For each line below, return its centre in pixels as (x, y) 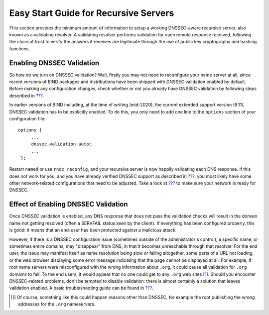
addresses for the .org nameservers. (57, 304)
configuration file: (27, 118)
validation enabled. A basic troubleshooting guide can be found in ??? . (81, 288)
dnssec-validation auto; (62, 144)
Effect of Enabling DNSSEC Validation (68, 204)
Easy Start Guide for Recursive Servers (92, 13)
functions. (19, 49)
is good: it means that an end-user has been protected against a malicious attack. (93, 230)
